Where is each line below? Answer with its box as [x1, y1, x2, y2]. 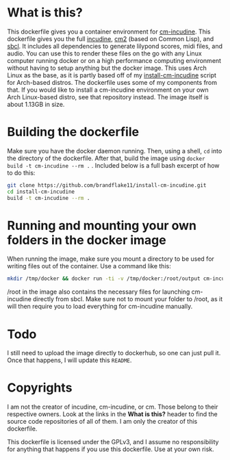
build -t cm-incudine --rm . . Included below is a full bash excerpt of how [7, 161, 220, 169]
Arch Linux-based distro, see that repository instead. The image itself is [7, 92, 209, 101]
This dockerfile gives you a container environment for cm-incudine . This [7, 27, 211, 36]
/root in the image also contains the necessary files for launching [7, 287, 190, 296]
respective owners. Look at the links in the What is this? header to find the [7, 410, 218, 418]
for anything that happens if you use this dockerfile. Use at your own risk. [7, 445, 214, 453]
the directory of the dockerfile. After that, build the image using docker [7, 154, 205, 162]
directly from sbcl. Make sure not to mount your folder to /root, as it [33, 295, 223, 303]
